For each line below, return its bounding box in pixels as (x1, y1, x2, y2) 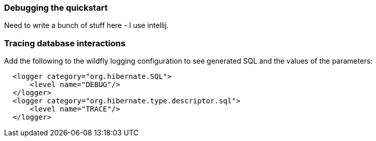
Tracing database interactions (4, 38, 126, 48)
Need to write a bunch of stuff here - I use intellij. (4, 21, 169, 30)
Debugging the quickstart (4, 3, 108, 13)
